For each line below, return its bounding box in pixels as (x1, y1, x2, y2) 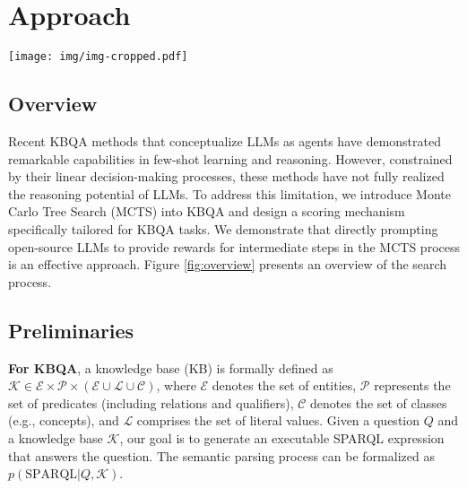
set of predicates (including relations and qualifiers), (8, 393, 294, 412)
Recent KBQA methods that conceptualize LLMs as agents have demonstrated (8, 131, 441, 150)
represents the (374, 376, 451, 395)
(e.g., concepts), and (8, 411, 119, 430)
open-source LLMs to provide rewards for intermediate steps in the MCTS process (8, 237, 460, 256)
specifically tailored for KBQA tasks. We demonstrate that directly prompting (8, 219, 438, 238)
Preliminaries (8, 316, 134, 344)
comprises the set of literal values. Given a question (136, 411, 420, 430)
